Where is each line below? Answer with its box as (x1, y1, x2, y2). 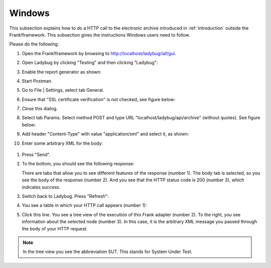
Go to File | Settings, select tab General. (22, 87, 104, 93)
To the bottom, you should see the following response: (22, 161, 135, 167)
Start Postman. (22, 78, 53, 84)
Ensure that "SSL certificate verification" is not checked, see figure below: (22, 96, 176, 102)
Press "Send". (22, 152, 51, 158)
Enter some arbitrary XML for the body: (22, 140, 103, 146)
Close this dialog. (22, 106, 58, 112)
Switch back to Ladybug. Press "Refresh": (22, 193, 109, 199)
